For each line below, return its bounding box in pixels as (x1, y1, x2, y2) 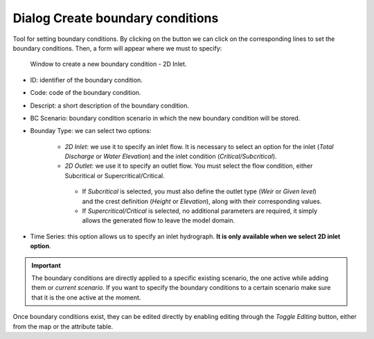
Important (31, 261, 62, 270)
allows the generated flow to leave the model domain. (82, 216, 235, 225)
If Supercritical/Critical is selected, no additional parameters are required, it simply (82, 207, 318, 215)
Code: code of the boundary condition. (30, 89, 141, 97)
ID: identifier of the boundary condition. (30, 76, 143, 84)
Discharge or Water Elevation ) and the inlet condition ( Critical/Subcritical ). (64, 153, 277, 161)
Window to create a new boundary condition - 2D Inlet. (30, 60, 187, 69)
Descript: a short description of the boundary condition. (30, 101, 190, 110)
